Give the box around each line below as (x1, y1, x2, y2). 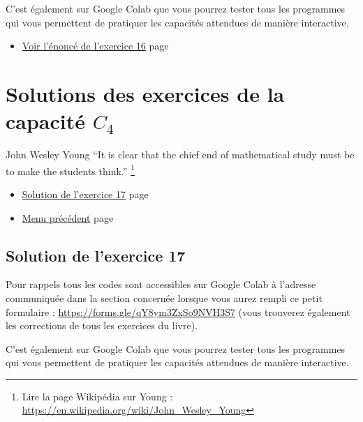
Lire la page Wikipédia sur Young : (22, 389, 173, 403)
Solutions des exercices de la (6, 79, 285, 107)
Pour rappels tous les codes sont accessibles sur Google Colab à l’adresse (6, 277, 316, 292)
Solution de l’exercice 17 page (22, 186, 149, 201)
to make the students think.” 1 (6, 161, 135, 178)
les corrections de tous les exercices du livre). (6, 318, 198, 333)
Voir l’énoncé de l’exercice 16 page (22, 38, 169, 53)
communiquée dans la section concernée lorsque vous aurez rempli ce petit (6, 290, 323, 305)
